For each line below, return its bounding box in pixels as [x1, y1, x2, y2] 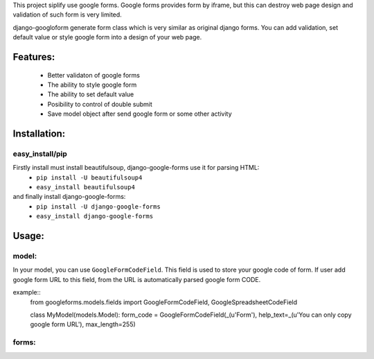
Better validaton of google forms [47, 71, 140, 79]
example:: [12, 288, 41, 297]
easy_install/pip [12, 149, 67, 159]
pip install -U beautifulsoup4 [36, 173, 143, 182]
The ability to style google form [47, 80, 137, 89]
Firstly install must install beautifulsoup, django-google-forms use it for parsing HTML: [12, 164, 260, 172]
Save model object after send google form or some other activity [47, 110, 232, 118]
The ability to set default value [47, 90, 134, 98]
